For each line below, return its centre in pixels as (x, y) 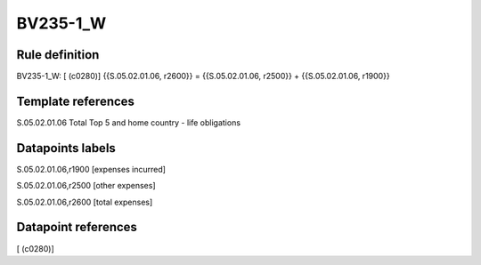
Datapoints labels (66, 148)
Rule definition (58, 55)
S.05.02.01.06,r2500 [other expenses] (86, 186)
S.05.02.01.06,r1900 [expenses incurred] (91, 169)
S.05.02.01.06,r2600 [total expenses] (85, 202)
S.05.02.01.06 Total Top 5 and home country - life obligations (128, 122)
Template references (76, 101)
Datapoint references (77, 227)
